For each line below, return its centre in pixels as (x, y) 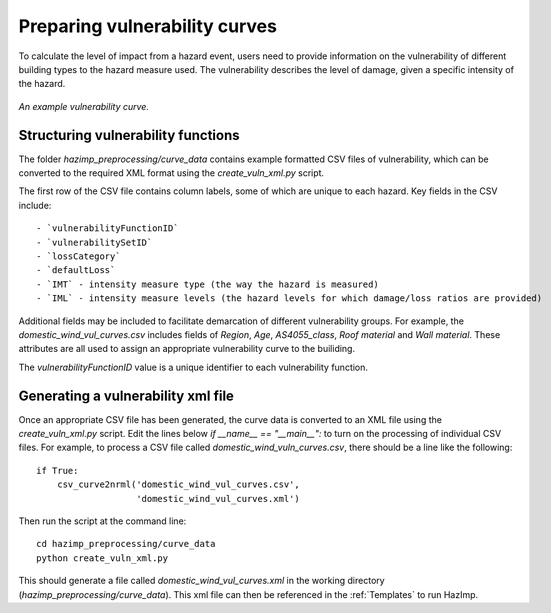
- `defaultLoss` (76, 270)
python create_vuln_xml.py (102, 558)
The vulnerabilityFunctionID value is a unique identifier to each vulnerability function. (193, 367)
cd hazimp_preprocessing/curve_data (126, 544)
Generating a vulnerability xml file (126, 395)
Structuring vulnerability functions (129, 135)
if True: (57, 470)
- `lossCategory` (78, 256)
